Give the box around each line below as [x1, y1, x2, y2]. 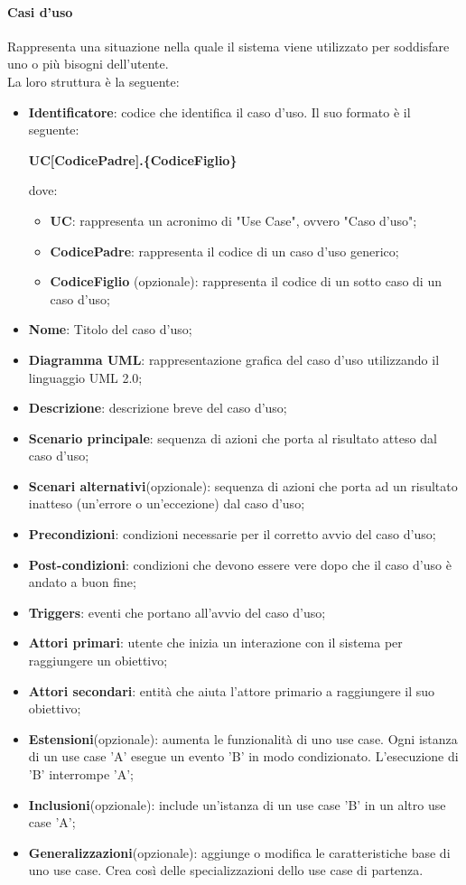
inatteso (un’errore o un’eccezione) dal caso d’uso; [28, 494, 305, 513]
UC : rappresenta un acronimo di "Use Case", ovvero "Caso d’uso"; [50, 210, 417, 229]
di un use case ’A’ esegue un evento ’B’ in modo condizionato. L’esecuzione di [28, 747, 459, 766]
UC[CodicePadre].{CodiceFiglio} [28, 150, 238, 169]
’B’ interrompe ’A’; [28, 765, 134, 784]
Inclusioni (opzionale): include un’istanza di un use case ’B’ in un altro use [28, 795, 446, 814]
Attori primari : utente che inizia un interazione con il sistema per [28, 633, 403, 652]
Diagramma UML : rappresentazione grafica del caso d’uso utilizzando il [28, 349, 440, 368]
